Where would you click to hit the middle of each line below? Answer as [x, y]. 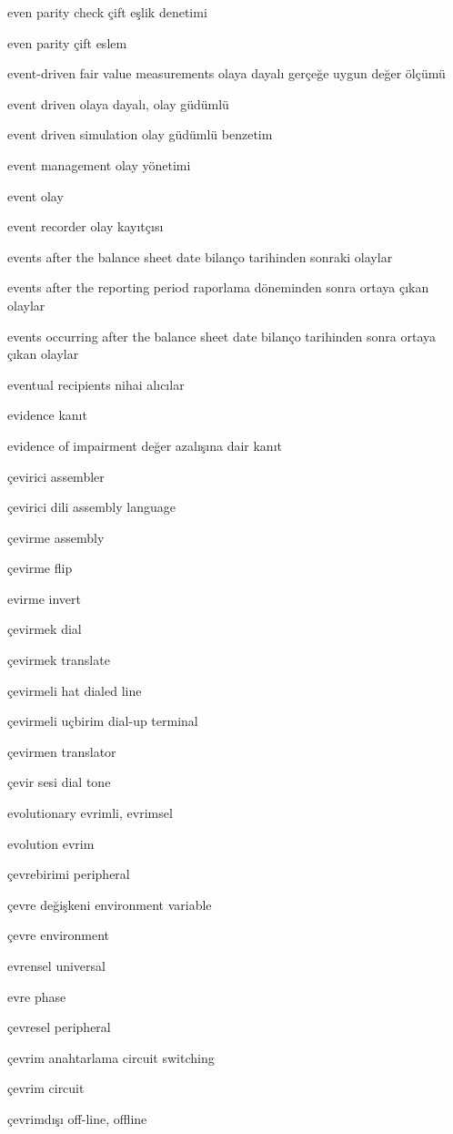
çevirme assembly [56, 537]
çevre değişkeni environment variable [110, 904]
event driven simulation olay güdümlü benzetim [140, 134]
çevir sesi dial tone [59, 782]
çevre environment [59, 935]
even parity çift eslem [67, 42]
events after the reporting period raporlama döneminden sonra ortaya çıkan [218, 287]
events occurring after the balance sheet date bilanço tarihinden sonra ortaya [222, 336]
